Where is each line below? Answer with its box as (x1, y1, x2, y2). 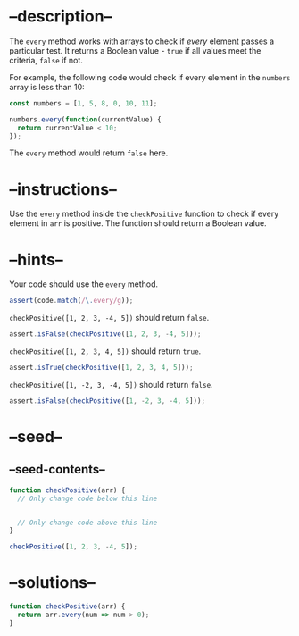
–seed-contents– (9, 462, 105, 477)
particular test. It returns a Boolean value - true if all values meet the (9, 45, 262, 55)
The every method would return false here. (9, 147, 169, 158)
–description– (9, 6, 112, 27)
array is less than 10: (9, 81, 85, 92)
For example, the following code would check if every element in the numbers (9, 71, 291, 82)
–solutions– (9, 573, 96, 593)
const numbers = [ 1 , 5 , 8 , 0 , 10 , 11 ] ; (9, 98, 158, 108)
